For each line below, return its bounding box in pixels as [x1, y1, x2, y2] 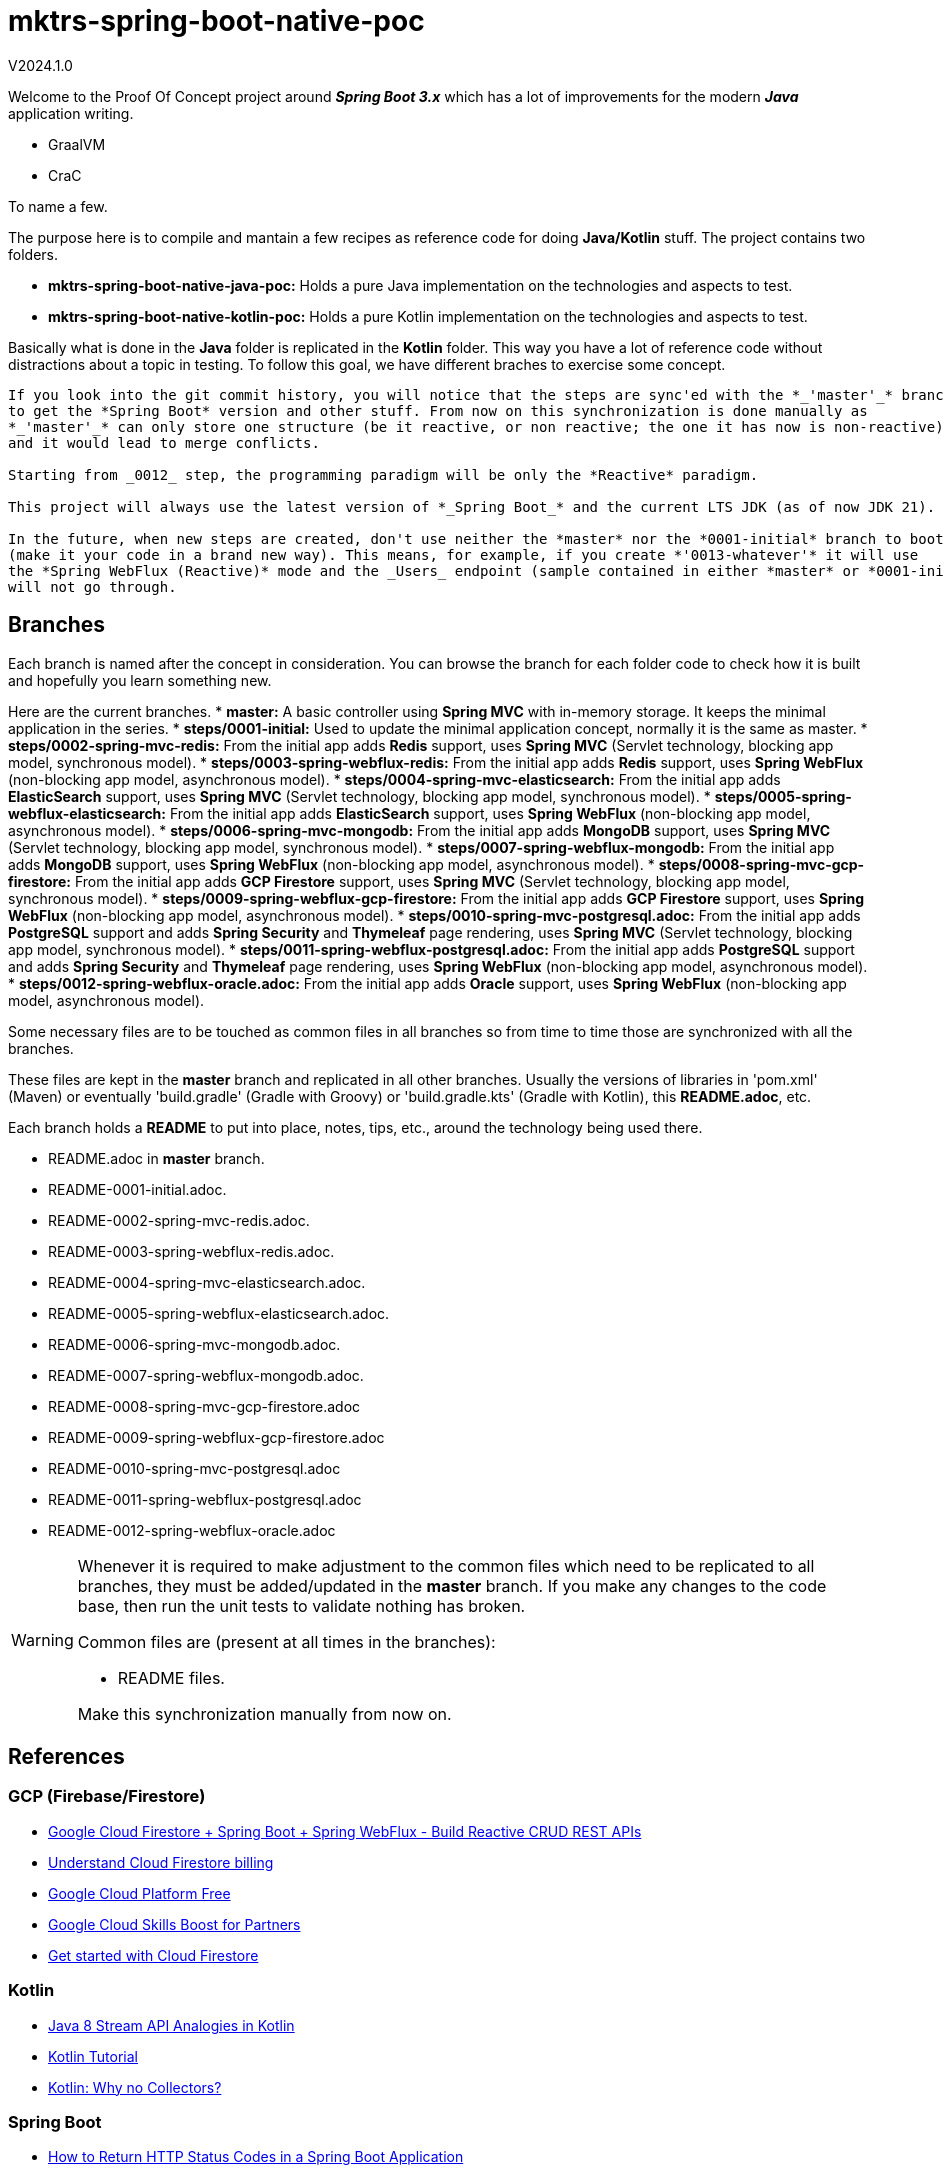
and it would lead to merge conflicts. [8, 434, 320, 451]
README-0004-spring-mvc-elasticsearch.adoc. [48, 1273, 366, 1291]
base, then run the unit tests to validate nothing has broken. [77, 1595, 526, 1616]
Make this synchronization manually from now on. [77, 1703, 452, 1724]
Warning [11, 1629, 74, 1650]
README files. [117, 1667, 225, 1688]
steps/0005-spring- [714, 787, 852, 805]
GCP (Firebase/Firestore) [8, 1786, 206, 1807]
